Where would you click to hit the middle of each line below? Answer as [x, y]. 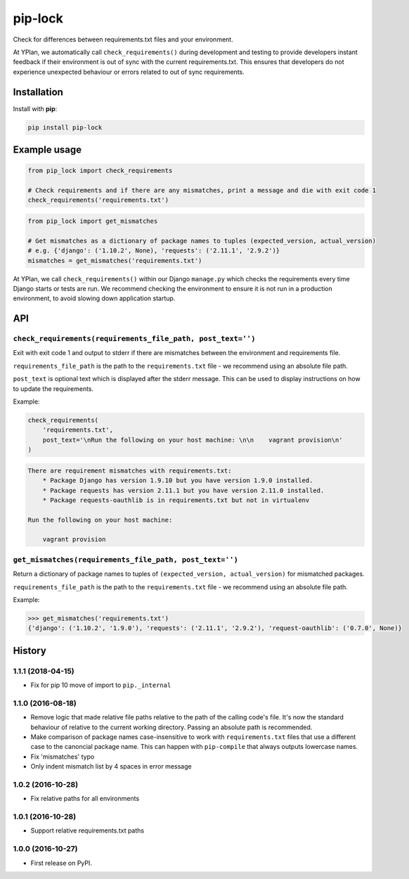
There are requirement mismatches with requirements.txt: [130, 470]
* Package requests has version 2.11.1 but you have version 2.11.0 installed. [183, 490]
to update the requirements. [53, 389]
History [30, 650]
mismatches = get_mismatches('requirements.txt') [115, 261]
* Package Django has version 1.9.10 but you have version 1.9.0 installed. [178, 481]
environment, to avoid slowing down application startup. [94, 298]
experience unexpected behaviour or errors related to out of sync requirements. [129, 72]
